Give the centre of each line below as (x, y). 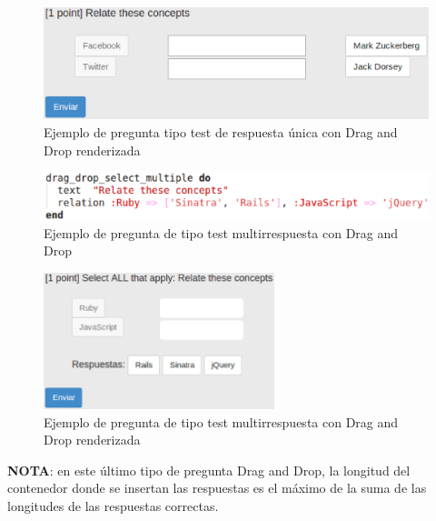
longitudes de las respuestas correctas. (113, 505)
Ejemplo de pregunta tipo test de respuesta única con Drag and (221, 131)
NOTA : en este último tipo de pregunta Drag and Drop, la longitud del (209, 470)
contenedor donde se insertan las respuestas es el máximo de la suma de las (217, 488)
